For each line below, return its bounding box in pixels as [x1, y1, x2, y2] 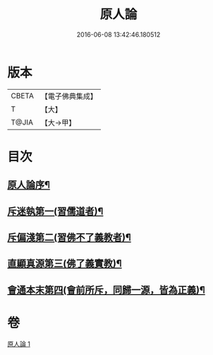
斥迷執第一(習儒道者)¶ [7, 205, 104, 217]
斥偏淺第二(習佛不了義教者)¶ [7, 231, 132, 244]
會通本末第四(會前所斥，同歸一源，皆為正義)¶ [7, 284, 206, 296]
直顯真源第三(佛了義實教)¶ [7, 257, 122, 269]
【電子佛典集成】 [40, 91, 97, 101]
